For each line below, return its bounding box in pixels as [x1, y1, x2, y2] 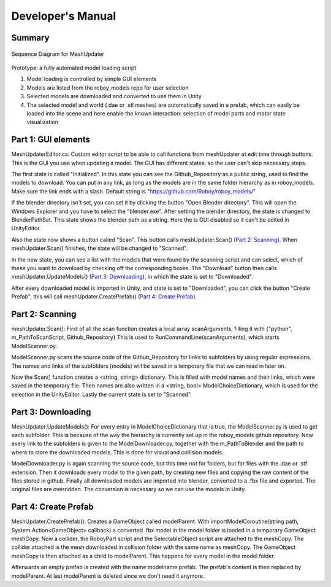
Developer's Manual [11, 9, 116, 23]
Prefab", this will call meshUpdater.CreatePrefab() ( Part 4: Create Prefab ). [11, 293, 197, 300]
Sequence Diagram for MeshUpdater [11, 50, 104, 58]
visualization [26, 119, 58, 126]
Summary [11, 33, 50, 43]
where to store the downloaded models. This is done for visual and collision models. [11, 448, 224, 456]
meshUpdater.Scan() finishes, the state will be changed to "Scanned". [11, 244, 188, 252]
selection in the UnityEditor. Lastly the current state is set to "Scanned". [11, 391, 192, 398]
